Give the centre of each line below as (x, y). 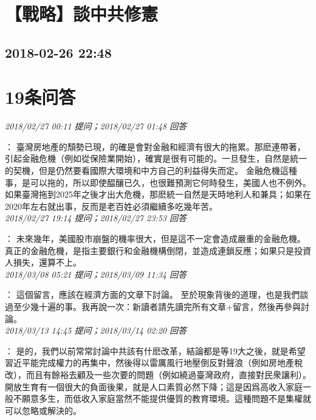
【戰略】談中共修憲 (82, 14)
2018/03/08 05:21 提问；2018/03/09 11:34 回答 (96, 274)
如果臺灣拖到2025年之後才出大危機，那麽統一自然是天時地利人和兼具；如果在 (158, 194)
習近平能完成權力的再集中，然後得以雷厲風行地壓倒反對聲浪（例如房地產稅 (154, 363)
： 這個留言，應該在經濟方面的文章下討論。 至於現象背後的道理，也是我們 (153, 294)
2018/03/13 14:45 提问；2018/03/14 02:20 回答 (96, 330)
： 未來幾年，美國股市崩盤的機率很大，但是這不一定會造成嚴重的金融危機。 (155, 239)
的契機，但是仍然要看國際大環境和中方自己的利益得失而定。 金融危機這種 (151, 170)
